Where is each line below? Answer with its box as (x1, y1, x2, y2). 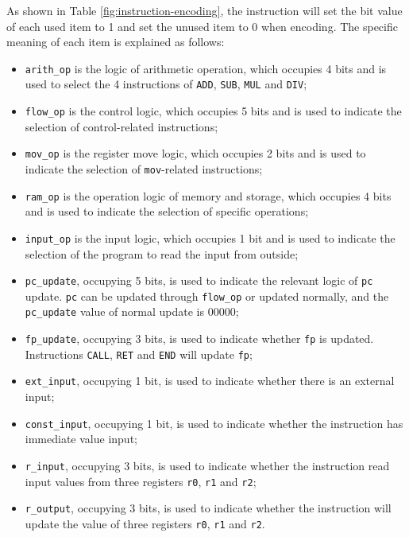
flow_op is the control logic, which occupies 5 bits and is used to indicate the (25, 103, 402, 119)
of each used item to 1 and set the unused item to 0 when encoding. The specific (6, 18, 398, 34)
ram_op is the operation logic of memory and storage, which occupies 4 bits (25, 187, 392, 204)
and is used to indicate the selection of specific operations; (25, 203, 309, 220)
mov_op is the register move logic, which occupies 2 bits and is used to (25, 145, 366, 161)
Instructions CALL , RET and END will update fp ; (25, 345, 253, 362)
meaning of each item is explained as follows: (6, 33, 225, 50)
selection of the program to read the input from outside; (25, 245, 299, 262)
